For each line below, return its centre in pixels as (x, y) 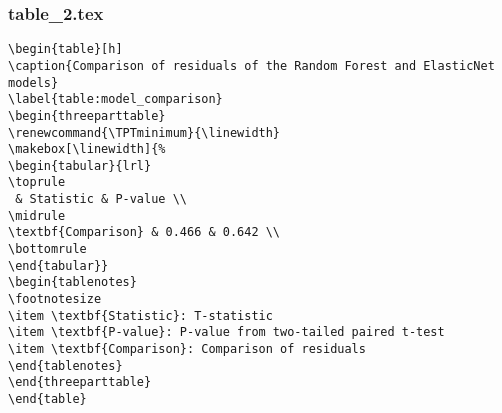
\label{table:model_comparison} (115, 99)
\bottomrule (47, 249)
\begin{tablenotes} (72, 282)
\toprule (37, 182)
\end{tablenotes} (65, 365)
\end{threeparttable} (80, 382)
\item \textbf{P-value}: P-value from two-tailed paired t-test (226, 332)
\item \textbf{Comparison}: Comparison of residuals (187, 349)
